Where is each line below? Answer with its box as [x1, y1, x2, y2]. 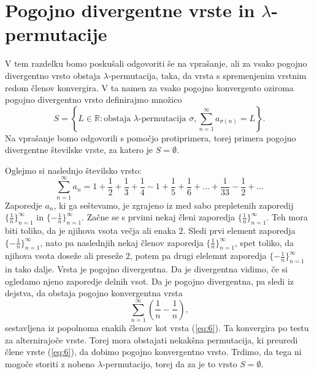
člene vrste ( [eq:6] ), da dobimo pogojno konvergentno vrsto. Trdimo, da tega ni [5, 345, 302, 358]
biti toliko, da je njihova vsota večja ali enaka [5, 223, 176, 236]
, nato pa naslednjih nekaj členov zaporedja [40, 236, 204, 249]
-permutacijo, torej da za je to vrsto [102, 357, 237, 370]
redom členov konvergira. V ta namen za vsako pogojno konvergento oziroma [5, 81, 294, 94]
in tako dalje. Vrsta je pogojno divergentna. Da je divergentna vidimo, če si [5, 263, 288, 275]
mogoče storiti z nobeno [5, 357, 95, 370]
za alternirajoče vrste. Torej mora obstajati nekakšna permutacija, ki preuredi [5, 333, 298, 346]
